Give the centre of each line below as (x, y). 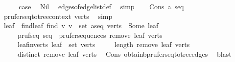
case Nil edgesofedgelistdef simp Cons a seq (101, 6)
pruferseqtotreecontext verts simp (58, 16)
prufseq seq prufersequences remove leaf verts (90, 35)
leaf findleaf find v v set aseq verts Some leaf (81, 25)
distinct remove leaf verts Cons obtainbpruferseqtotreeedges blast (124, 54)
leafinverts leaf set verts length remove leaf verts (104, 44)
